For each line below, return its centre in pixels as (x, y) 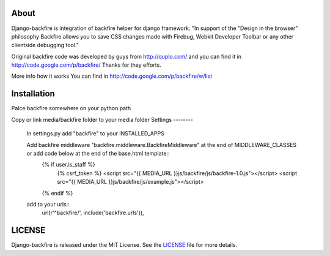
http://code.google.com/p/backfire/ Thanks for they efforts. (86, 65)
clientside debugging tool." (45, 45)
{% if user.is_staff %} (68, 165)
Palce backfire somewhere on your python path (71, 108)
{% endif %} (57, 193)
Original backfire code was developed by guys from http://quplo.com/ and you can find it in (126, 56)
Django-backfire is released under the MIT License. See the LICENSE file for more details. (124, 245)
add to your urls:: (48, 204)
